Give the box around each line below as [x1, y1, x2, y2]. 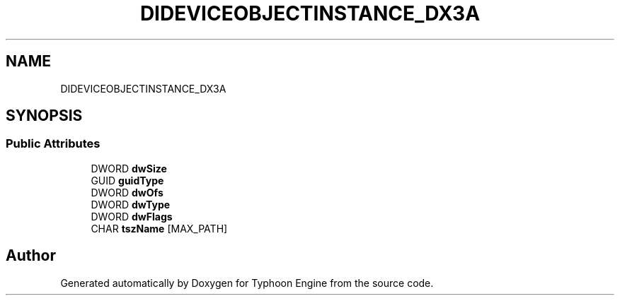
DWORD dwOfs [91, 186, 163, 199]
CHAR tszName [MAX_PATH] [91, 222, 228, 235]
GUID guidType [91, 174, 164, 187]
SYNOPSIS [6, 107, 83, 125]
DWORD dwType [91, 198, 171, 211]
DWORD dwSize [91, 162, 167, 175]
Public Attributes [6, 136, 101, 151]
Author [6, 247, 56, 265]
